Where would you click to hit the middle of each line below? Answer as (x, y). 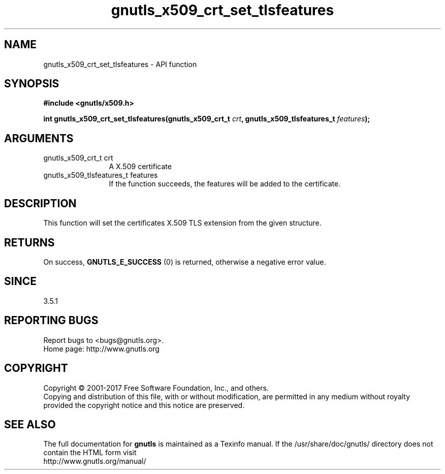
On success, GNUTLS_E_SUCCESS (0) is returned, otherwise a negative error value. (185, 262)
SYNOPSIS (32, 84)
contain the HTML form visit (90, 453)
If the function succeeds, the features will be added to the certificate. (225, 184)
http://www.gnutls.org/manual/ (95, 461)
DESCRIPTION (40, 203)
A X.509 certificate (140, 167)
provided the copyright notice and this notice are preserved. (144, 405)
